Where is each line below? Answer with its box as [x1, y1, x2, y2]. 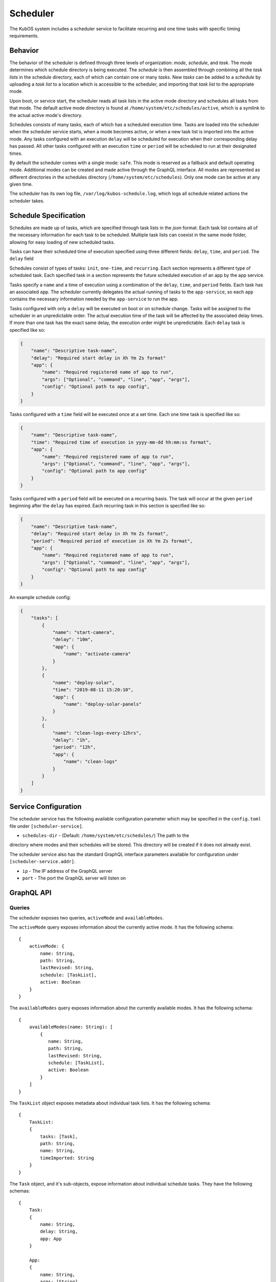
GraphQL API [9, 888, 52, 897]
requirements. [9, 32, 39, 38]
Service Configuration [9, 803, 82, 811]
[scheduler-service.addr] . [9, 858, 76, 865]
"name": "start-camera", [52, 630, 115, 635]
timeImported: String [40, 1155, 95, 1161]
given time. [9, 181, 33, 187]
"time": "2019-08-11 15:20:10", [52, 687, 134, 693]
